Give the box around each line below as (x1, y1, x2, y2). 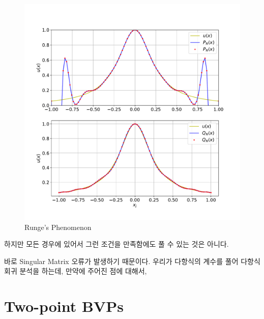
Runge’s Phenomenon (24, 221, 92, 232)
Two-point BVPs (4, 296, 124, 316)
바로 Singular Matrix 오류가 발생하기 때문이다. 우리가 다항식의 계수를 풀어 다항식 (4, 255, 260, 266)
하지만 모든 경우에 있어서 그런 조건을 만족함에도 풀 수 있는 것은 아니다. (4, 239, 229, 249)
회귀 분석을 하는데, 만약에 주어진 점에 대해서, (4, 266, 147, 276)
